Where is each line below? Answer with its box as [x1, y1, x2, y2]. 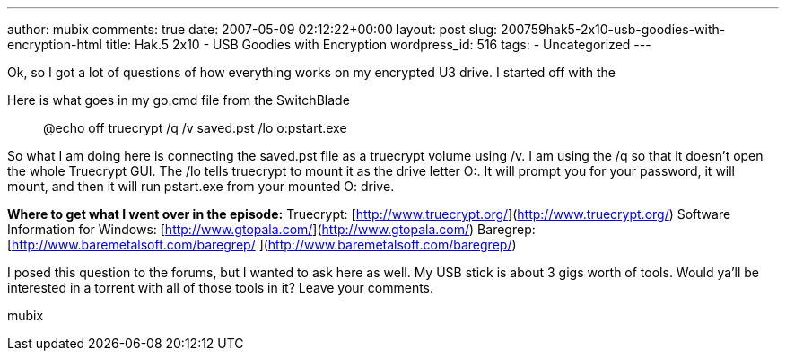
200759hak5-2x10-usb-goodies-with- [501, 22, 726, 37]
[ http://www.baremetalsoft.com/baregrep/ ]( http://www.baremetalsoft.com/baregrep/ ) [7, 237, 517, 252]
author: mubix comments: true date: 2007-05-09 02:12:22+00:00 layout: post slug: [7, 22, 498, 37]
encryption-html [7, 37, 102, 52]
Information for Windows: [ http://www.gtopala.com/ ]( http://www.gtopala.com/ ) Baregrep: [7, 222, 536, 237]
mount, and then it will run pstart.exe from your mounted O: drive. [7, 179, 395, 194]
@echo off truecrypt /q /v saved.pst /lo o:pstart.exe [43, 120, 347, 135]
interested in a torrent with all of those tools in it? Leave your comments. [7, 280, 434, 295]
